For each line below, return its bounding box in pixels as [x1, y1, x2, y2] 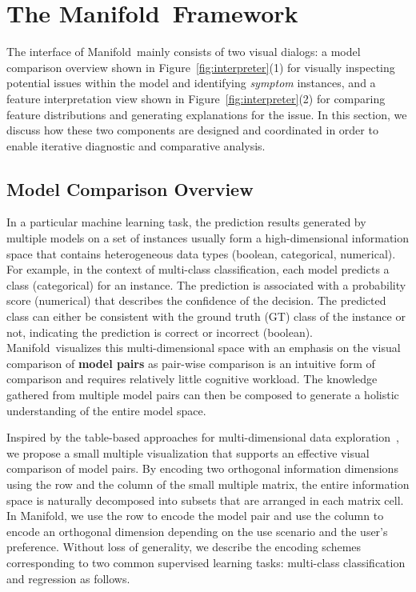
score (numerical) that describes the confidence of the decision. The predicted [6, 292, 386, 309]
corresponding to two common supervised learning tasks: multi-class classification [6, 554, 406, 570]
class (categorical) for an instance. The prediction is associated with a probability [6, 276, 406, 293]
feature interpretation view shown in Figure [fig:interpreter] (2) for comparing [6, 90, 386, 106]
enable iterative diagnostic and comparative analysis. [6, 137, 266, 154]
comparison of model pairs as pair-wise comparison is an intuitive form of [6, 354, 375, 371]
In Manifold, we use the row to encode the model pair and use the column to [6, 507, 384, 524]
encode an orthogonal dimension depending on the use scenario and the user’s [6, 522, 388, 539]
